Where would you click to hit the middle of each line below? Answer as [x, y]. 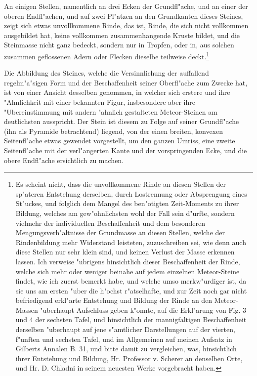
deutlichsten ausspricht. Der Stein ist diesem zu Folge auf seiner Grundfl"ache [122, 121]
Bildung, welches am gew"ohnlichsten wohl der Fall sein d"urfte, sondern [125, 213]
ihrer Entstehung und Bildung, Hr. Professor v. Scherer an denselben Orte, [129, 358]
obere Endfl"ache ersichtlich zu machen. [64, 160]
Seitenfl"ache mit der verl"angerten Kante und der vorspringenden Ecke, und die [126, 150]
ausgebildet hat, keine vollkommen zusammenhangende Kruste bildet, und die [122, 35]
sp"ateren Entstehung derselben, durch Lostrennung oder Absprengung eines [131, 193]
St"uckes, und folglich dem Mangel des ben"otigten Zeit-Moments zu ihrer [127, 203]
